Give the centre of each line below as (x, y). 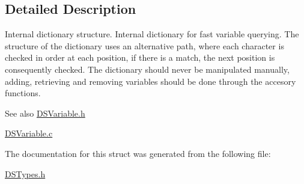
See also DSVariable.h (45, 113)
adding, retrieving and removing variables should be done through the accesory (150, 81)
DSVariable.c (29, 133)
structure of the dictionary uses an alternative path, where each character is (144, 45)
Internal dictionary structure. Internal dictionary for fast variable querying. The (152, 34)
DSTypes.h (25, 173)
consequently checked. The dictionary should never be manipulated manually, (147, 69)
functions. (23, 93)
